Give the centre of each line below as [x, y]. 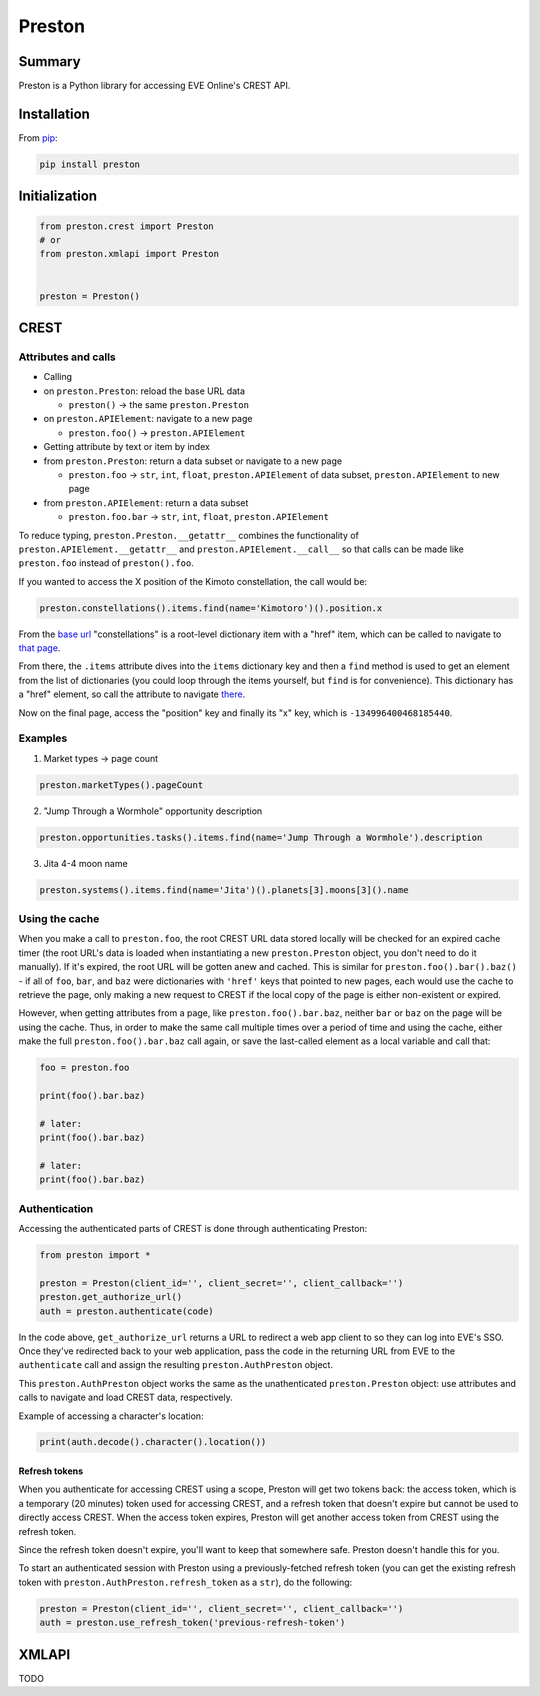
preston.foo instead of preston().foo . [106, 563]
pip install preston [89, 164]
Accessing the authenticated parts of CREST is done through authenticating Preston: [193, 1229]
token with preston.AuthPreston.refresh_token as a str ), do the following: [185, 1582]
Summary [49, 61]
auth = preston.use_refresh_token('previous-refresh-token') [192, 1623]
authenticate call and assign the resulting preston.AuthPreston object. [176, 1365]
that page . [39, 648]
